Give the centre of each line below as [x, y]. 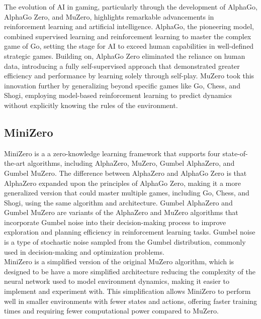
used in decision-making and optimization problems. [84, 251]
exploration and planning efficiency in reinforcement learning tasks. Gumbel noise [130, 232]
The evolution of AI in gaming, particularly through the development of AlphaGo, [131, 7]
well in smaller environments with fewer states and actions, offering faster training [131, 301]
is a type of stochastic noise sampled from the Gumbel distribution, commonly [125, 242]
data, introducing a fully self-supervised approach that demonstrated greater [122, 66]
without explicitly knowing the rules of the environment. [91, 105]
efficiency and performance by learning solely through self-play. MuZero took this [129, 76]
